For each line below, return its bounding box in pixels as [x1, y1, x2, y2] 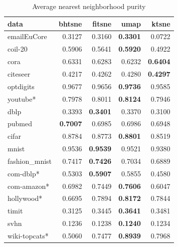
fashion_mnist [8, 155, 52, 166]
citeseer [8, 68, 31, 79]
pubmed [8, 118, 33, 129]
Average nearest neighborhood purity [32, 1, 146, 11]
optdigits [8, 81, 35, 91]
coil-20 [8, 44, 28, 54]
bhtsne [59, 18, 82, 29]
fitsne [92, 18, 112, 29]
